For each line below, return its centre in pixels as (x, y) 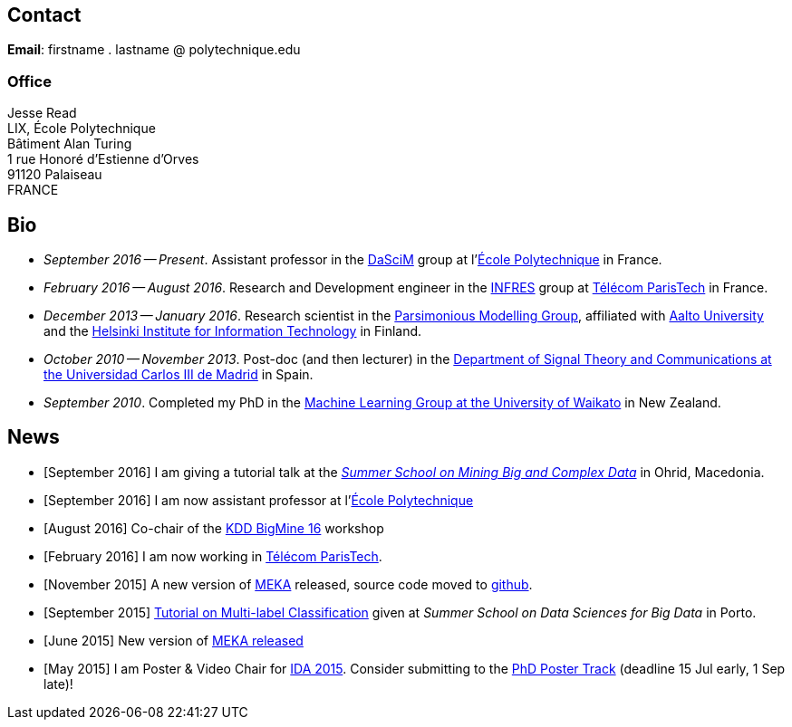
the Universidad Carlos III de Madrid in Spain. (179, 375)
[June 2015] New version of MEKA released (174, 640)
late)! (58, 684)
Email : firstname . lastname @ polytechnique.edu (154, 50)
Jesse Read (42, 113)
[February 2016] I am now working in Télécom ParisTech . (213, 556)
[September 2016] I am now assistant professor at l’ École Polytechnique (259, 500)
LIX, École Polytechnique (82, 129)
